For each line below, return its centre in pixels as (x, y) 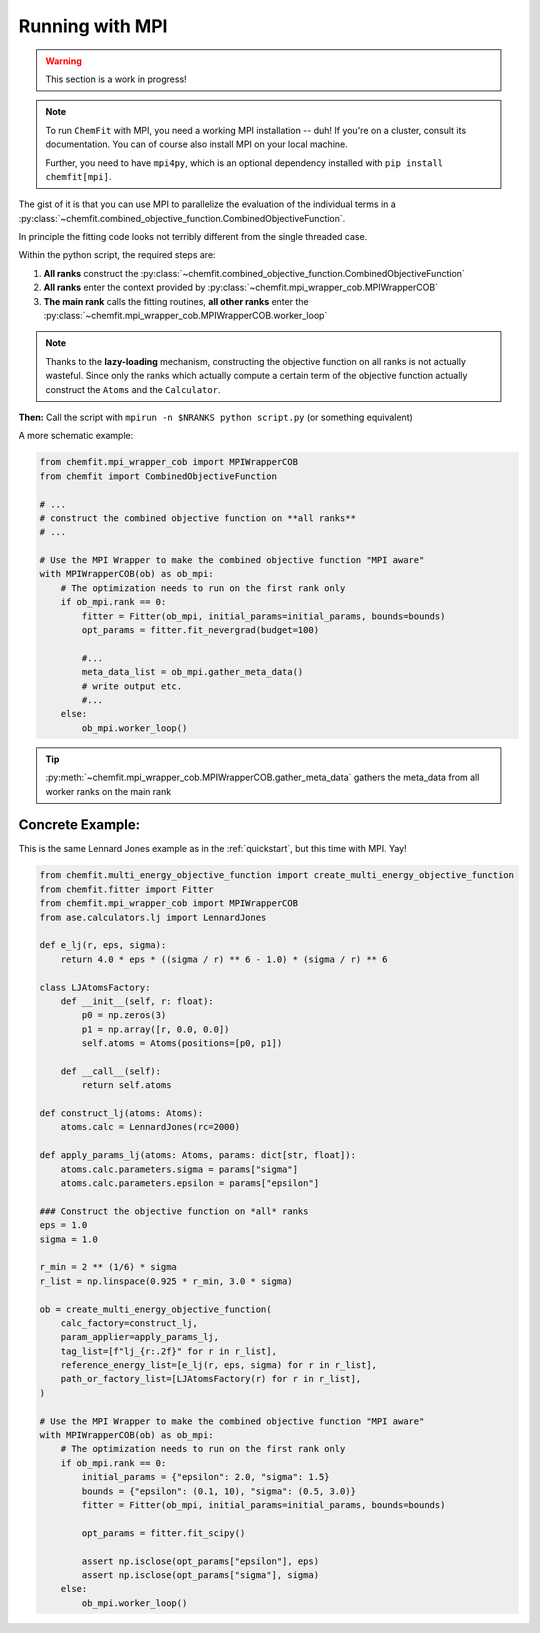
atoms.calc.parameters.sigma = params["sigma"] (179, 1169)
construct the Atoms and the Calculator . (133, 389)
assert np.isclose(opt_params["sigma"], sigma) (200, 1574)
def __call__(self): (111, 1071)
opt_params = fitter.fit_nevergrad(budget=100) (200, 630)
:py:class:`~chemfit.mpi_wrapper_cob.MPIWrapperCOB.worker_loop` (185, 316)
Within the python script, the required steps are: (117, 255)
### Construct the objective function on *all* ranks (174, 1211)
